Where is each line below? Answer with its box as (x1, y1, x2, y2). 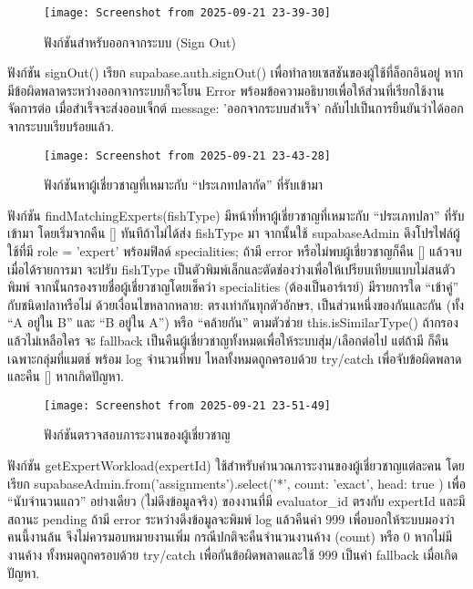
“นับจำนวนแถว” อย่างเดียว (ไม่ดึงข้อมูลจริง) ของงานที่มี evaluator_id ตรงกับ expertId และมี (7, 491, 466, 511)
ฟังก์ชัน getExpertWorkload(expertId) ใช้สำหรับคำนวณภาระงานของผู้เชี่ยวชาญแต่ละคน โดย (7, 456, 465, 475)
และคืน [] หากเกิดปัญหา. (7, 367, 124, 386)
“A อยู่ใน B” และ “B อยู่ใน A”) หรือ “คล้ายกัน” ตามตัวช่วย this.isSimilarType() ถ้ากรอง (7, 313, 458, 332)
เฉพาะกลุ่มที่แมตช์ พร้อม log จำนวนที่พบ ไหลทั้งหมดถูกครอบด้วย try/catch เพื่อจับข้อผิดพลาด (7, 348, 462, 367)
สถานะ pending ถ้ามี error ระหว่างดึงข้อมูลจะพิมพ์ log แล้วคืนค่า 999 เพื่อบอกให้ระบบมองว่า (7, 509, 455, 528)
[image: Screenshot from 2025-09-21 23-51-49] (44, 398, 331, 412)
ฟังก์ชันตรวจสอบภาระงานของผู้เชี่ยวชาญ (44, 425, 231, 444)
